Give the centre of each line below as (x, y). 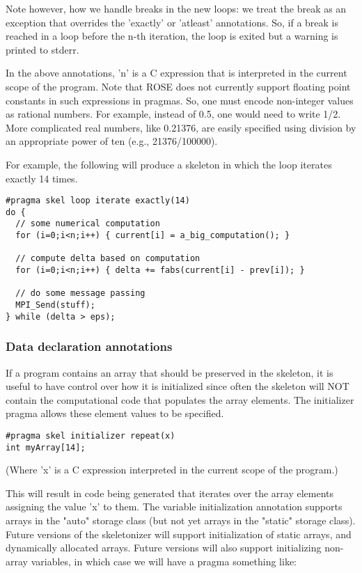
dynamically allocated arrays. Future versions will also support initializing (164, 548)
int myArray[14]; (46, 447)
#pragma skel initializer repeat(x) (90, 435)
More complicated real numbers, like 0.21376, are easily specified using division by (181, 127)
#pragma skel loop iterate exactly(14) (98, 201)
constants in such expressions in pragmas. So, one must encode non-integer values (180, 100)
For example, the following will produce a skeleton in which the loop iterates (169, 164)
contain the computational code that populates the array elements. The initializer (180, 399)
